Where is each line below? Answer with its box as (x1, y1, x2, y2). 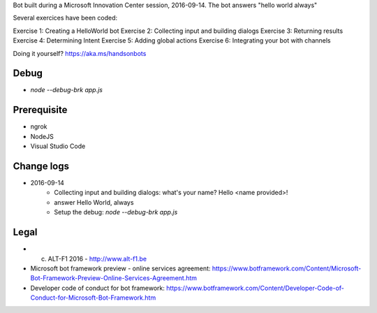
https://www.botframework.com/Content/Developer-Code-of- (166, 284, 345, 292)
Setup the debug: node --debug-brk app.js (54, 208, 178, 217)
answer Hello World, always (54, 198, 134, 206)
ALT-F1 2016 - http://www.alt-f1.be (47, 254, 147, 263)
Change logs (13, 160, 70, 172)
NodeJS (30, 132, 54, 140)
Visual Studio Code (30, 142, 86, 150)
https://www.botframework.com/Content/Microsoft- (212, 264, 362, 272)
